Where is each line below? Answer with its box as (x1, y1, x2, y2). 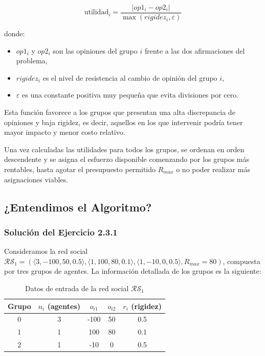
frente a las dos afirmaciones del (144, 45, 245, 56)
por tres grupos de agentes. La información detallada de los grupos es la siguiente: (4, 266, 261, 276)
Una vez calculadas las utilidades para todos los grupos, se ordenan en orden (4, 144, 245, 154)
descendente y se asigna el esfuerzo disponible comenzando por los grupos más (4, 154, 250, 164)
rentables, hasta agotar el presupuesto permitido (4, 164, 156, 174)
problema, (16, 55, 48, 66)
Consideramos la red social (4, 246, 88, 256)
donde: (4, 28, 25, 39)
